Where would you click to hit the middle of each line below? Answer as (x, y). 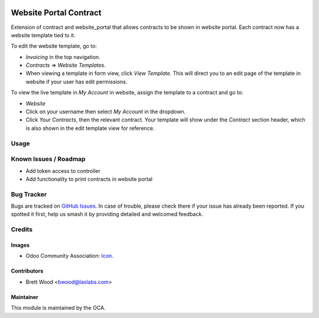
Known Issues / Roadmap (48, 159)
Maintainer (25, 297)
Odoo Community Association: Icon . (69, 256)
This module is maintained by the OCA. (58, 308)
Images (20, 245)
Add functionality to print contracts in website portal (89, 179)
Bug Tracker (29, 194)
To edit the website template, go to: (54, 46)
